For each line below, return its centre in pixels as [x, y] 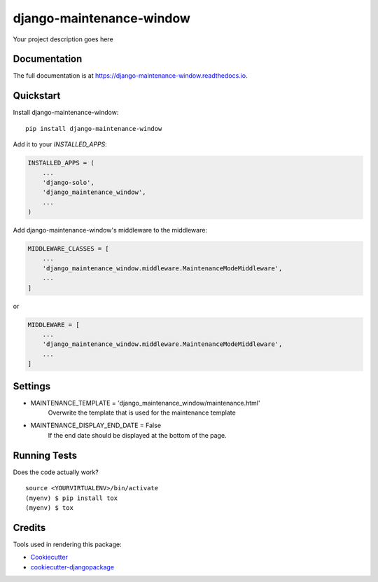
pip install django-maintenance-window [94, 129]
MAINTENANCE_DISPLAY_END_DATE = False [96, 425]
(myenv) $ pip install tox [72, 498]
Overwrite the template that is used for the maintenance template [142, 413]
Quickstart [37, 96]
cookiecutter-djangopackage [72, 567]
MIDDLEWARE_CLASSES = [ [69, 249]
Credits [29, 528]
